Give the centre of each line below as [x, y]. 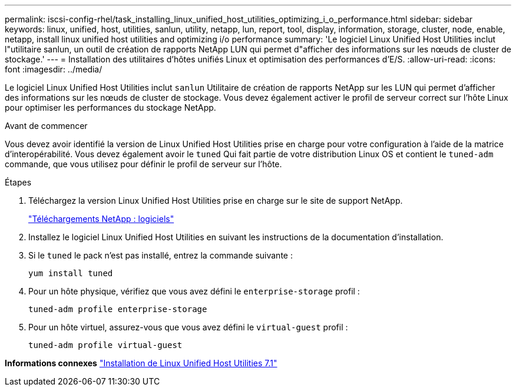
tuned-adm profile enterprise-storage [118, 309]
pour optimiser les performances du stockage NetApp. [110, 107]
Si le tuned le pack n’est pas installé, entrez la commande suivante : [161, 255]
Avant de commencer [46, 126]
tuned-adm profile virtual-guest [105, 345]
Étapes [18, 182]
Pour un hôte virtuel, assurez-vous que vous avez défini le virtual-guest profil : [188, 327]
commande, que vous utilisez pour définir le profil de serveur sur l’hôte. [143, 164]
